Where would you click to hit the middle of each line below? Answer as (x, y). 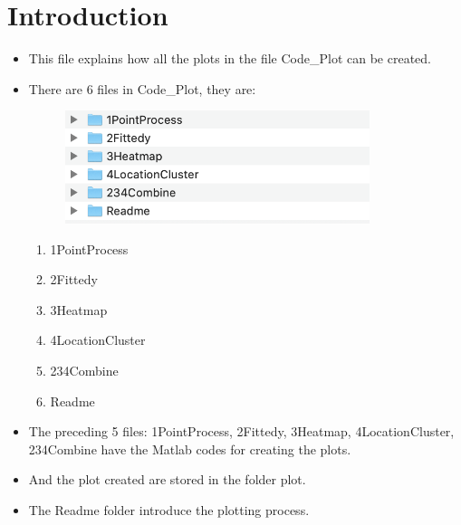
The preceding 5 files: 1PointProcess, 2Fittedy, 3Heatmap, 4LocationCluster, (241, 431)
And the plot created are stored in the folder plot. (167, 479)
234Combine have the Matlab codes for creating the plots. (190, 449)
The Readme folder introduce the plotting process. (169, 509)
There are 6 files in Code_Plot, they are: (142, 88)
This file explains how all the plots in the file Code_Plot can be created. (230, 58)
